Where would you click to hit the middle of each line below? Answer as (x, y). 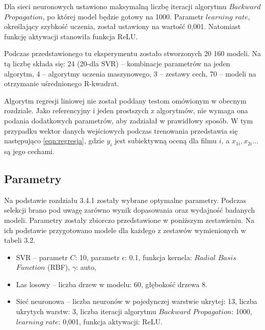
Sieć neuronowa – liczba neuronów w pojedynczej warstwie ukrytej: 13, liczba (137, 301)
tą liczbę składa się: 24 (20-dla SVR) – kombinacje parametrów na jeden (117, 63)
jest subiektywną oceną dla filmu (166, 141)
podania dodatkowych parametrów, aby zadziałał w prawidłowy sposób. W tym (129, 120)
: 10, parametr (97, 257)
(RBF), (59, 267)
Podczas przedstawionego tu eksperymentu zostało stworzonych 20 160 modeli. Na (132, 53)
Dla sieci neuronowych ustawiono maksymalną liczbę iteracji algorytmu (115, 6)
